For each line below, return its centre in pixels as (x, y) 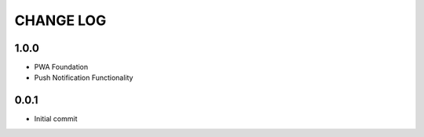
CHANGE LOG (60, 20)
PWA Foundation (61, 67)
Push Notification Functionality (84, 78)
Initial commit (56, 119)
